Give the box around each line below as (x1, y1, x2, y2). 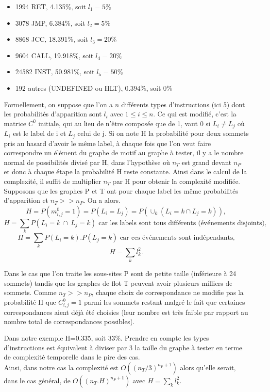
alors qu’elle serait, (180, 362, 236, 372)
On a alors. (87, 195, 120, 205)
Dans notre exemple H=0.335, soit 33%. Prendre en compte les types (4, 333, 209, 343)
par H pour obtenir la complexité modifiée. (113, 176, 240, 186)
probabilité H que (4, 297, 56, 307)
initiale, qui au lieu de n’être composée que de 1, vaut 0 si (38, 118, 211, 128)
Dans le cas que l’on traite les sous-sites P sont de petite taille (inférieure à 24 (4, 268, 236, 278)
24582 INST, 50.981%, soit (15, 66, 95, 77)
